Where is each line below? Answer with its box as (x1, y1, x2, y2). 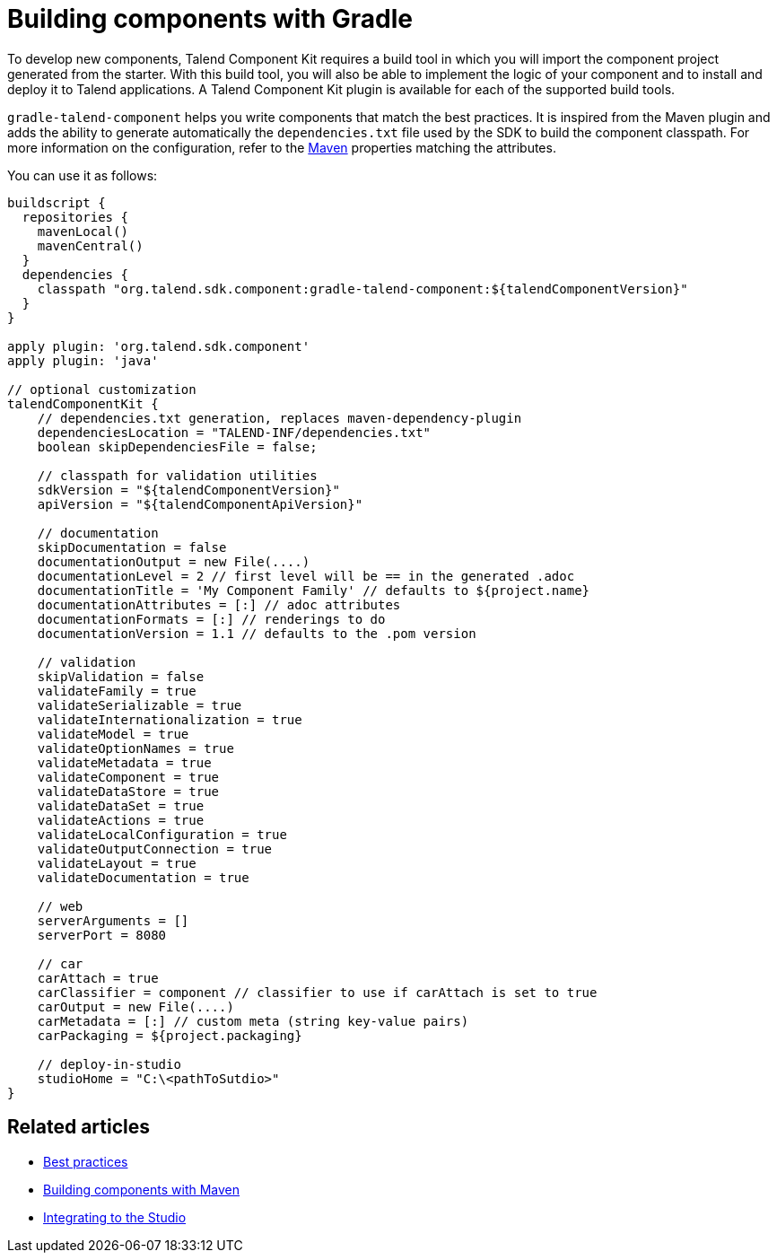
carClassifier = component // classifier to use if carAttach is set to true (37, 984, 598, 1000)
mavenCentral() (37, 238, 144, 253)
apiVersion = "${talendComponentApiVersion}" (37, 496, 363, 512)
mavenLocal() (37, 223, 128, 239)
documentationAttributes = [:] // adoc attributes (37, 597, 401, 612)
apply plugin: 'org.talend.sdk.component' (7, 338, 310, 354)
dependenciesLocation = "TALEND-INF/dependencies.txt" (37, 424, 432, 440)
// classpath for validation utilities (37, 468, 318, 483)
